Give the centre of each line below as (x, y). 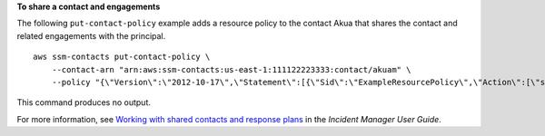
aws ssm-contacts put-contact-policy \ (122, 57)
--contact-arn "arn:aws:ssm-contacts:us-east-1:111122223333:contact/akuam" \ (231, 69)
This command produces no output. (84, 102)
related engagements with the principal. (91, 35)
